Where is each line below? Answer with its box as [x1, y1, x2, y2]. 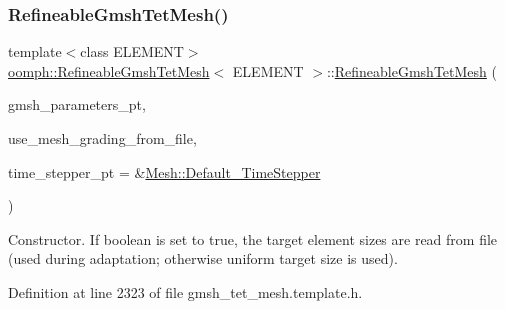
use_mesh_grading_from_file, [8, 128, 197, 148]
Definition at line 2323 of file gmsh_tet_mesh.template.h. [8, 281, 363, 302]
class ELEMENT [80, 41, 184, 62]
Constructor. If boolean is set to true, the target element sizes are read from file [8, 228, 498, 249]
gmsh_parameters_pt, [8, 94, 146, 115]
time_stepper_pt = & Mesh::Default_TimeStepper [8, 161, 321, 182]
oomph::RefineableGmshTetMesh [8, 60, 210, 81]
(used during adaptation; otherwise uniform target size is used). [8, 248, 398, 269]
